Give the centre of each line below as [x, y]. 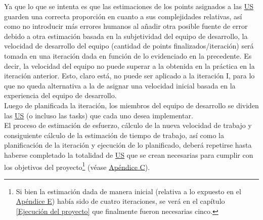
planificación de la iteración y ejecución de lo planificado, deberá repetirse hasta [128, 145]
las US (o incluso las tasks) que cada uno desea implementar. [99, 115]
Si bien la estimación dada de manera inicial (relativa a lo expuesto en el [128, 191]
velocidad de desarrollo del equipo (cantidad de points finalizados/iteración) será [129, 46]
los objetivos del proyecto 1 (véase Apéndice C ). [77, 166]
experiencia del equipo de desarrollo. [60, 95]
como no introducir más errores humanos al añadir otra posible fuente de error [126, 26]
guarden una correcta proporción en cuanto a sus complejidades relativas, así [123, 16]
